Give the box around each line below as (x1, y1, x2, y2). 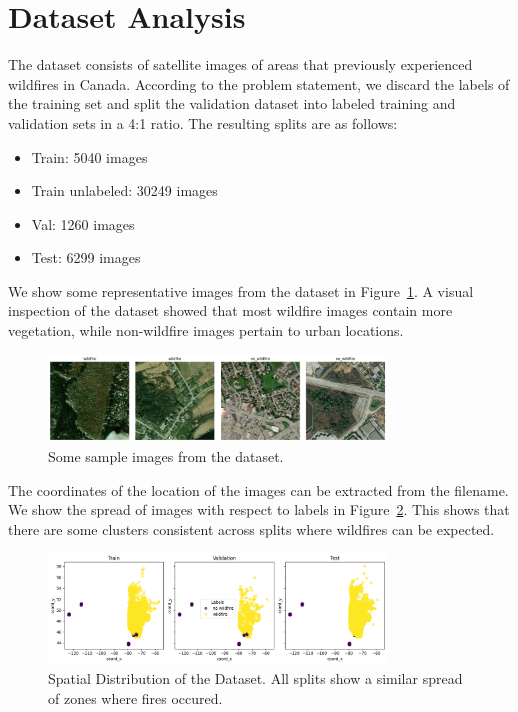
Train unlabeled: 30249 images (31, 180, 218, 201)
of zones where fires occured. (48, 687, 223, 708)
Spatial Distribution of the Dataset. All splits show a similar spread (48, 667, 463, 688)
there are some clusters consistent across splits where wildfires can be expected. (8, 518, 495, 539)
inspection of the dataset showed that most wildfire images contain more (8, 300, 453, 321)
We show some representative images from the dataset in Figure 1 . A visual (8, 280, 474, 301)
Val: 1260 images (31, 213, 135, 234)
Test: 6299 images (31, 247, 141, 268)
